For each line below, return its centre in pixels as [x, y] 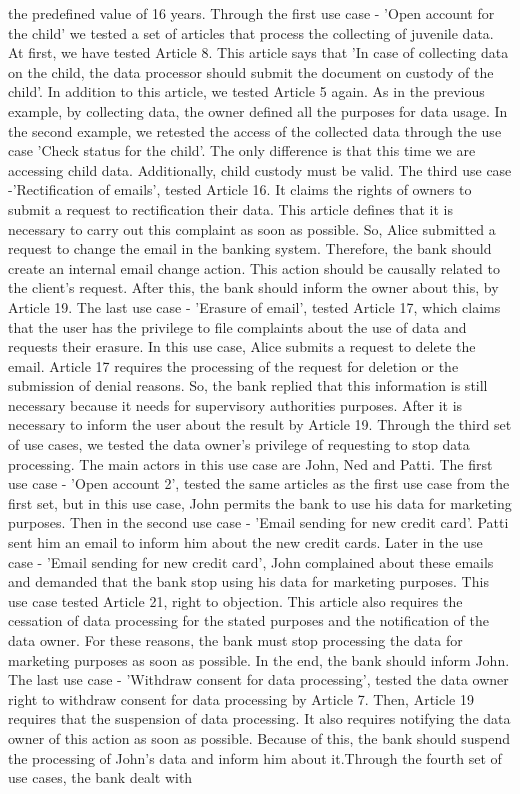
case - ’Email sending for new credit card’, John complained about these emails [251, 561]
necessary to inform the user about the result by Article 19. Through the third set [260, 424]
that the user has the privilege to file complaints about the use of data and [237, 326]
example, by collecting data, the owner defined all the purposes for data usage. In [258, 110]
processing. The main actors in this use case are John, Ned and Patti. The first [250, 463]
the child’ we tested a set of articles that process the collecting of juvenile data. [251, 32]
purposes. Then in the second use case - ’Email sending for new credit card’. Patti [258, 522]
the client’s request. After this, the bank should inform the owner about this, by [253, 287]
